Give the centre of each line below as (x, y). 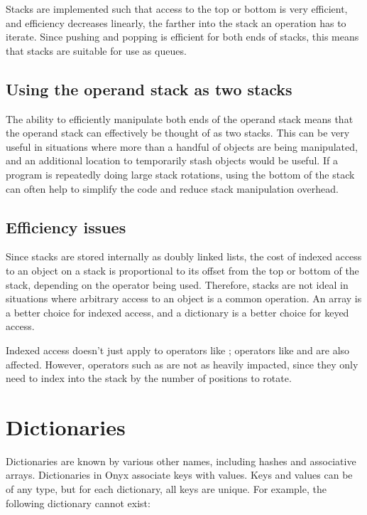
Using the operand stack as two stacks (149, 89)
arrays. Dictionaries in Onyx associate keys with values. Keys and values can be (179, 475)
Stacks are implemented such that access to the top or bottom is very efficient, (177, 9)
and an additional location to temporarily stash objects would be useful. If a (172, 160)
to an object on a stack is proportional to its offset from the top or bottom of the (182, 270)
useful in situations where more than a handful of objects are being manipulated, (182, 146)
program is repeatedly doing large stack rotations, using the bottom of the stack (180, 174)
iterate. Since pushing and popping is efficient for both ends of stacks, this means (182, 37)
